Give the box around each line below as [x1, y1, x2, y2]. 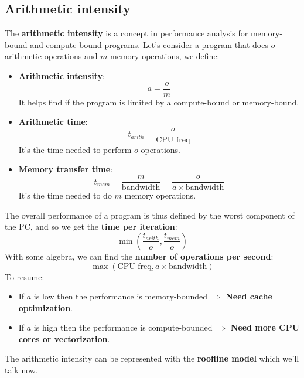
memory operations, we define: [110, 50, 220, 62]
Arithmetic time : [18, 115, 88, 128]
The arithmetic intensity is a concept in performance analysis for [5, 27, 248, 39]
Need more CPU [230, 321, 300, 333]
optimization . [18, 301, 73, 314]
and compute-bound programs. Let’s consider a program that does [30, 38, 268, 50]
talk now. [5, 364, 38, 376]
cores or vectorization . [18, 332, 110, 345]
